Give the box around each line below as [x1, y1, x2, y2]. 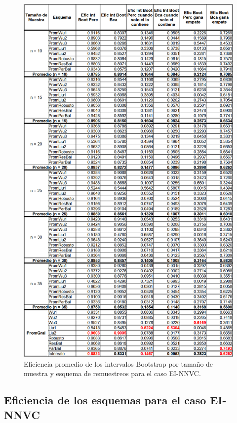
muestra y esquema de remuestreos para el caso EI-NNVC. [24, 368, 201, 379]
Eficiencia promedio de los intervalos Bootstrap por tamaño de [24, 358, 213, 369]
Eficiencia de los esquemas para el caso [4, 392, 206, 408]
